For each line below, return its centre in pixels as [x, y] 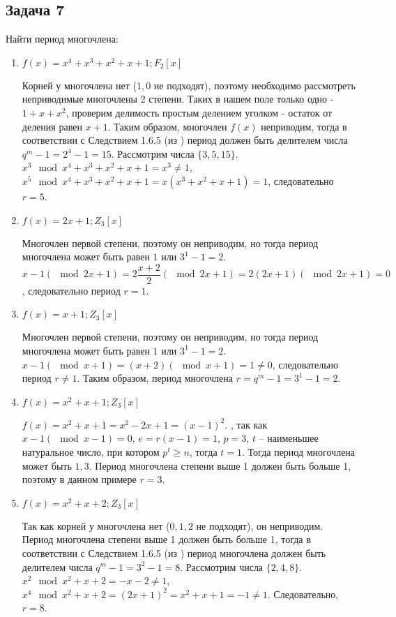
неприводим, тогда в [304, 126]
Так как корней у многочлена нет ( [96, 525]
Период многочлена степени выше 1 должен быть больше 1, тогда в [166, 539]
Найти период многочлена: [62, 39]
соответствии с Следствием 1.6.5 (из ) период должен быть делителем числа [185, 140]
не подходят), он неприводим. [260, 525]
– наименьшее [289, 438]
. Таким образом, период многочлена [155, 378]
